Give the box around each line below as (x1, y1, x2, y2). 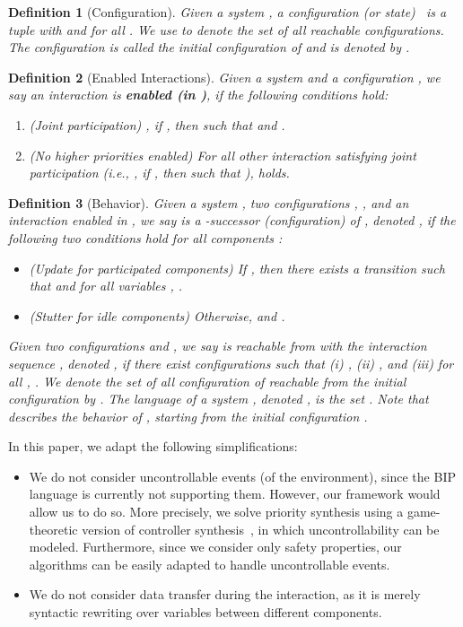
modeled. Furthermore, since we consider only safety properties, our (29, 537, 402, 556)
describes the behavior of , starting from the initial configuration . (8, 406, 368, 425)
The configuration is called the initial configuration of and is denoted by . (8, 38, 410, 57)
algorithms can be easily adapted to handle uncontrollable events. (29, 554, 390, 573)
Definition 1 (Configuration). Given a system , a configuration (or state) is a (8, 3, 447, 21)
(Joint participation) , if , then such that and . (29, 115, 285, 134)
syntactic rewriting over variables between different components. (29, 603, 382, 622)
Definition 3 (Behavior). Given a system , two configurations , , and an (8, 193, 409, 212)
